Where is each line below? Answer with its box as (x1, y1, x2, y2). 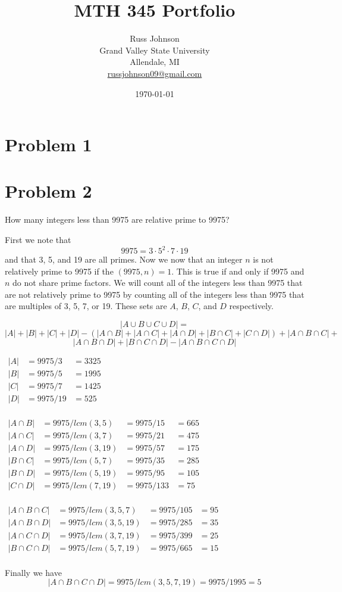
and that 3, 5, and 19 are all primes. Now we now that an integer (5, 253, 243, 266)
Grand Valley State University (99, 43, 210, 56)
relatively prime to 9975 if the (5, 264, 114, 277)
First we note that (5, 233, 71, 245)
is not (253, 253, 274, 266)
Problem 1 (5, 132, 92, 157)
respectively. (229, 300, 274, 312)
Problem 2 (5, 179, 92, 203)
